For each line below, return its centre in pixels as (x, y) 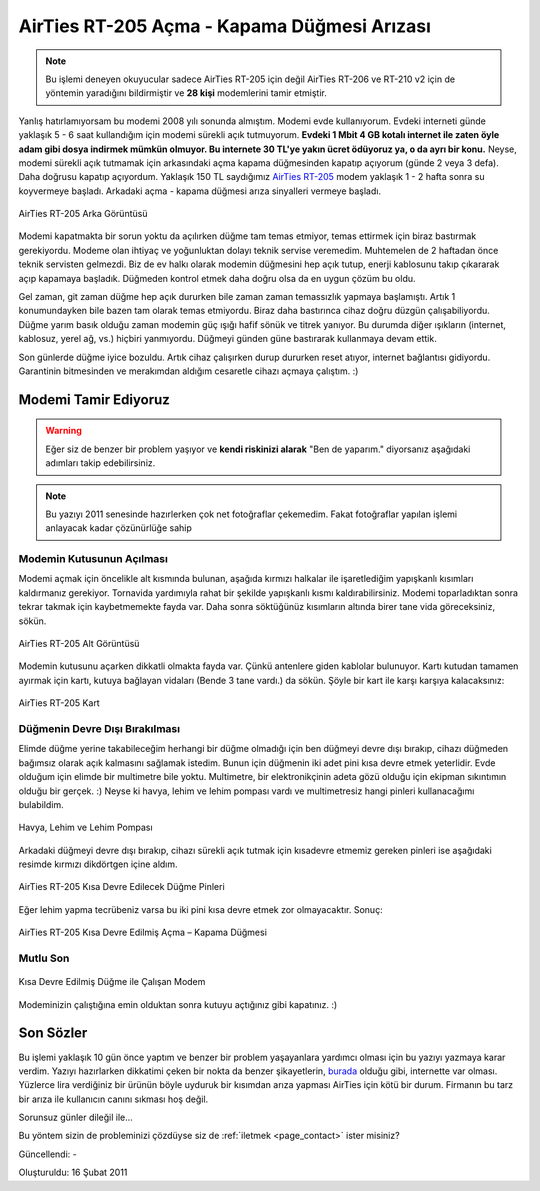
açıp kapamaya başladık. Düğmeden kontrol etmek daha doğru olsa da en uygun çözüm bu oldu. (217, 278)
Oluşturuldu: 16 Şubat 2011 (73, 1172)
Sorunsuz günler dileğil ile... (76, 1117)
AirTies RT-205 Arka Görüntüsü (83, 214)
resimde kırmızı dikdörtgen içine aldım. (98, 864)
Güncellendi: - (47, 1154)
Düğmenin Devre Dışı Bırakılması (99, 728)
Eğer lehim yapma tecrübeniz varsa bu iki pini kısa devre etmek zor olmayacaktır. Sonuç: (201, 909)
